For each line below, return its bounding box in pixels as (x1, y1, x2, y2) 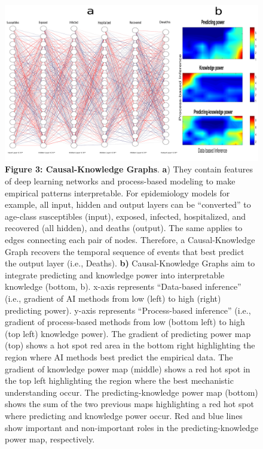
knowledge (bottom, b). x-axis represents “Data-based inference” (5, 280, 241, 293)
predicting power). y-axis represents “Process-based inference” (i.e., (5, 304, 251, 316)
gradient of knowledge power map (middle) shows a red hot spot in (5, 362, 250, 375)
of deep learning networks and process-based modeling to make (5, 175, 236, 187)
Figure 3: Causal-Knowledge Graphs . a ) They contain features (5, 163, 253, 175)
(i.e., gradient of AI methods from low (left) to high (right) (5, 292, 221, 304)
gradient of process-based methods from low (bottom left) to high (5, 315, 245, 328)
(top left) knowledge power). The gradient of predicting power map (5, 327, 251, 339)
